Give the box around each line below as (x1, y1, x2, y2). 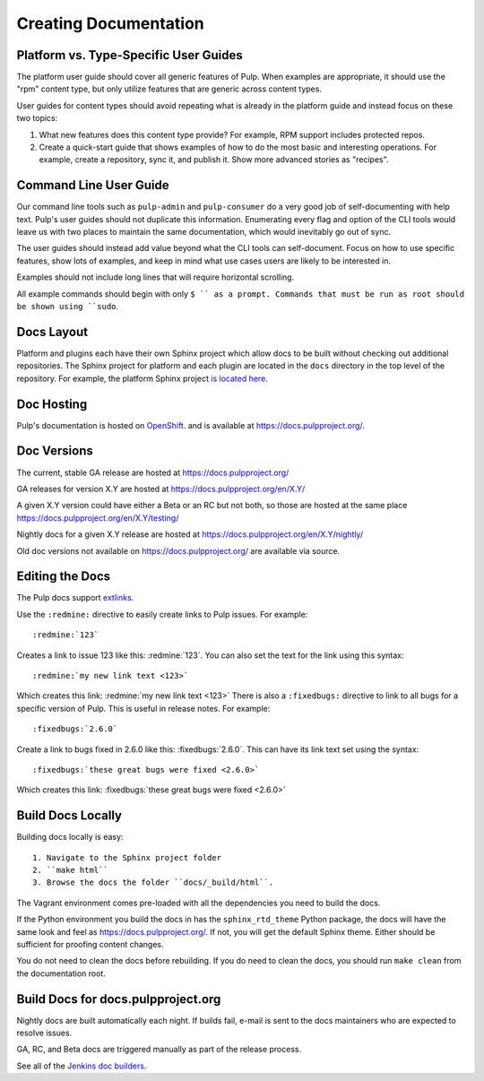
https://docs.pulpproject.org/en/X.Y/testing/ (16, 512, 179, 523)
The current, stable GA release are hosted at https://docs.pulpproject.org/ (16, 467, 290, 478)
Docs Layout (16, 324, 89, 340)
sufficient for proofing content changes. (16, 938, 164, 949)
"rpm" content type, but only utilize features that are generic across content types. (16, 83, 323, 94)
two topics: (16, 113, 58, 124)
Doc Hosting (16, 396, 88, 411)
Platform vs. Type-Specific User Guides (16, 48, 244, 63)
